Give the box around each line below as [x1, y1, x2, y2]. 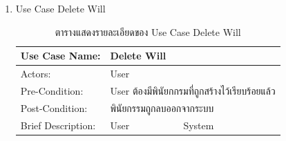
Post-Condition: [20, 100, 88, 115]
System [183, 117, 214, 132]
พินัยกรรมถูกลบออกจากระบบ [110, 100, 214, 115]
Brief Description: [20, 117, 96, 132]
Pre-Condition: [20, 83, 84, 97]
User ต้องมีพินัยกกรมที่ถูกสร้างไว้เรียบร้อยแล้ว [110, 83, 276, 97]
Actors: [20, 66, 51, 81]
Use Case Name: [20, 48, 101, 63]
